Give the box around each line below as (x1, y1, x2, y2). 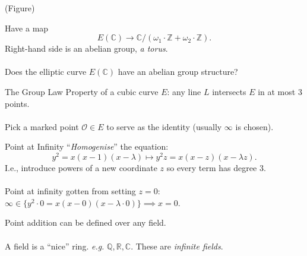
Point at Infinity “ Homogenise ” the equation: (5, 140, 169, 153)
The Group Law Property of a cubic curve (5, 85, 159, 97)
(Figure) (5, 2, 35, 14)
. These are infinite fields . (131, 239, 223, 252)
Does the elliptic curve (5, 65, 87, 78)
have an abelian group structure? (118, 65, 238, 78)
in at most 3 (258, 85, 302, 97)
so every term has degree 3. (166, 162, 266, 174)
